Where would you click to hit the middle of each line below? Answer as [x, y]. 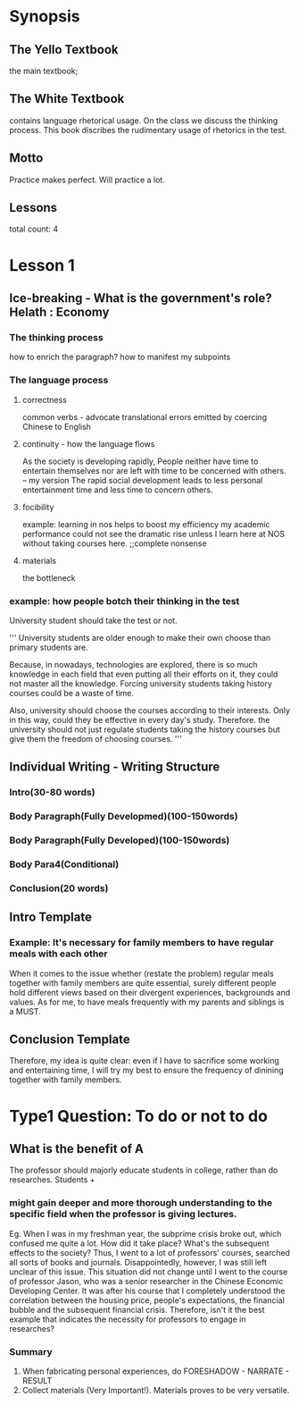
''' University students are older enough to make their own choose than [140, 637]
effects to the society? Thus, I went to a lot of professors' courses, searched [149, 1252]
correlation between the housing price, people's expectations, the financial [147, 1300]
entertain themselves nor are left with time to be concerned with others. [154, 470]
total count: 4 [34, 229]
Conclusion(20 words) [59, 888]
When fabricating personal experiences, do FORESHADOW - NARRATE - [156, 1371]
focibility [38, 507]
